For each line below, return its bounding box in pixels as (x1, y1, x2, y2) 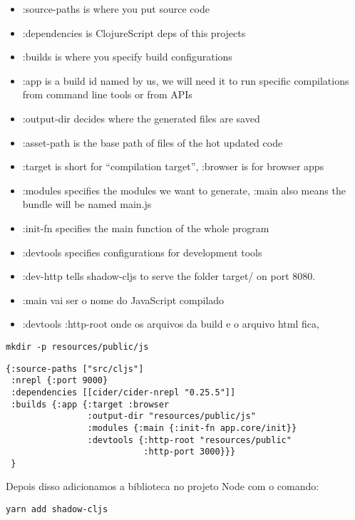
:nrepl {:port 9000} (11, 375, 108, 386)
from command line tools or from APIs (22, 87, 192, 102)
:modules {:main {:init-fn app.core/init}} (87, 422, 297, 433)
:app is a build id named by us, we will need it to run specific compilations (22, 73, 349, 88)
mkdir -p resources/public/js (6, 341, 149, 352)
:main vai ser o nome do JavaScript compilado (22, 292, 225, 307)
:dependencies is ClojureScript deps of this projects (22, 25, 246, 40)
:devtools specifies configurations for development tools (22, 244, 262, 259)
